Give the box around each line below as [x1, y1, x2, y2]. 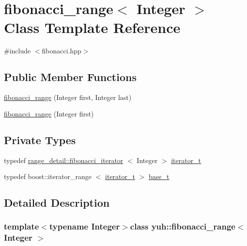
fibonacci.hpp [42, 46, 81, 56]
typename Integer [49, 220, 120, 232]
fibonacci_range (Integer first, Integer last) [4, 92, 132, 102]
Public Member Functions [4, 69, 137, 84]
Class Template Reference [4, 17, 181, 37]
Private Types [4, 132, 76, 147]
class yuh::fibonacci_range [130, 220, 235, 232]
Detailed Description [4, 195, 110, 210]
